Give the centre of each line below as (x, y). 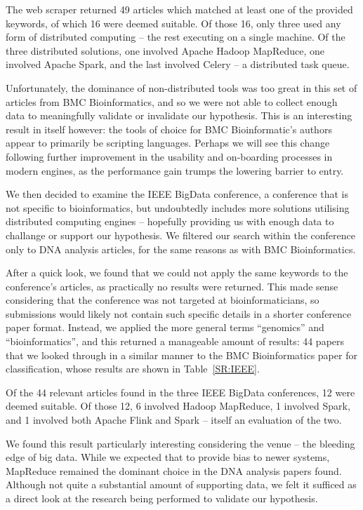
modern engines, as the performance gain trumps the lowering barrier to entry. (175, 170)
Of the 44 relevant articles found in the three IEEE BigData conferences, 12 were (180, 392)
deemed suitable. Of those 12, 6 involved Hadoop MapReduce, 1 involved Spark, (178, 406)
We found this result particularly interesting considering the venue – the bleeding (180, 443)
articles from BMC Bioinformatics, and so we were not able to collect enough (172, 101)
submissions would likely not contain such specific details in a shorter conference (179, 313)
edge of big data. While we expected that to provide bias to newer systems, (168, 457)
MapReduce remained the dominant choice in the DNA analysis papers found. (174, 470)
